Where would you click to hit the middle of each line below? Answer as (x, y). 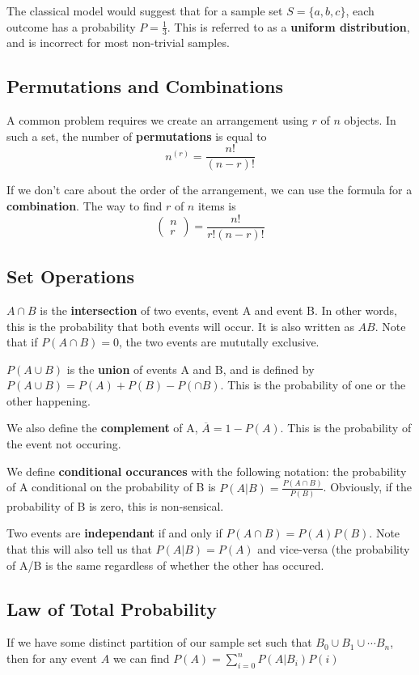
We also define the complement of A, (102, 428)
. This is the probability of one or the (313, 385)
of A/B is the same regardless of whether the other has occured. (165, 565)
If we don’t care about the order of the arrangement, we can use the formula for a (209, 190)
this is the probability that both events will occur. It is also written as (180, 326)
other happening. (49, 400)
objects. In (370, 120)
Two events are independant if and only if (114, 533)
